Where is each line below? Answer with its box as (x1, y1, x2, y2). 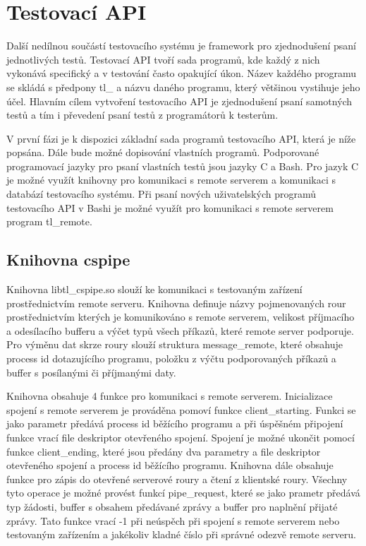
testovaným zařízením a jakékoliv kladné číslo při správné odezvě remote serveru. (6, 527, 356, 542)
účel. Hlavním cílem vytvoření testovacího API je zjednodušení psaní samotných (6, 93, 353, 108)
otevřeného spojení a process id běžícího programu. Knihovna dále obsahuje (6, 458, 334, 473)
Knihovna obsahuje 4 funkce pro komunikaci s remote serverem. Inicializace (6, 388, 333, 403)
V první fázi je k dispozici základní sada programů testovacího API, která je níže (6, 131, 356, 146)
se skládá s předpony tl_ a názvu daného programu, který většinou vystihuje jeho (6, 79, 360, 94)
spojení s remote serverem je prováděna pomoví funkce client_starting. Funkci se (6, 402, 356, 417)
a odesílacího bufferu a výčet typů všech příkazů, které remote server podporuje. (6, 323, 354, 338)
